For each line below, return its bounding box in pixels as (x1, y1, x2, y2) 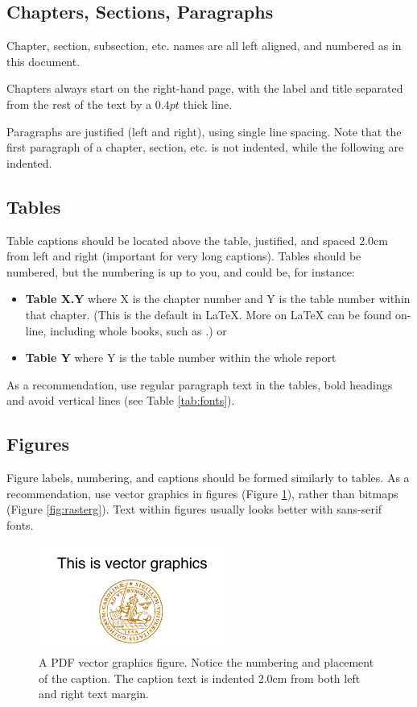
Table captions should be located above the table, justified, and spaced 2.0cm (6, 231, 388, 248)
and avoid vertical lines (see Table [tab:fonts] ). (6, 392, 235, 409)
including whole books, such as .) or (50, 322, 227, 339)
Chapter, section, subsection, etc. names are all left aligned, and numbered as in (6, 37, 402, 54)
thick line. (183, 95, 233, 112)
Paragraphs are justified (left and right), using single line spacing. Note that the (6, 123, 402, 139)
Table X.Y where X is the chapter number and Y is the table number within (25, 290, 411, 307)
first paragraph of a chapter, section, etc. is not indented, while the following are (6, 139, 404, 156)
